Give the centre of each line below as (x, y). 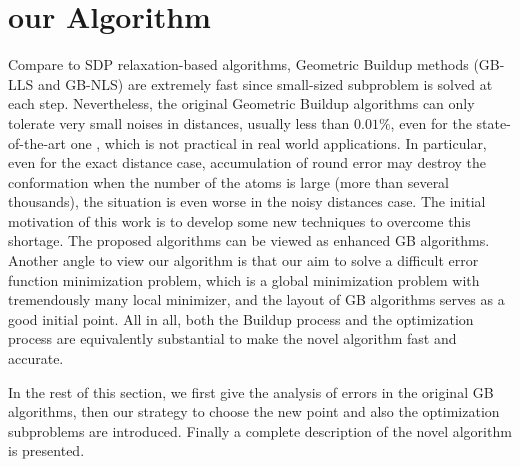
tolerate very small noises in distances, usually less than (179, 122)
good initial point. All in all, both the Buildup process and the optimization (241, 318)
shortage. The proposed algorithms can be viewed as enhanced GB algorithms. (249, 240)
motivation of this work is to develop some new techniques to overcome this (239, 220)
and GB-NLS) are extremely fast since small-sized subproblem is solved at (265, 83)
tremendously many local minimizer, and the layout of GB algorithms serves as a (256, 299)
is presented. (46, 450)
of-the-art (37, 142)
